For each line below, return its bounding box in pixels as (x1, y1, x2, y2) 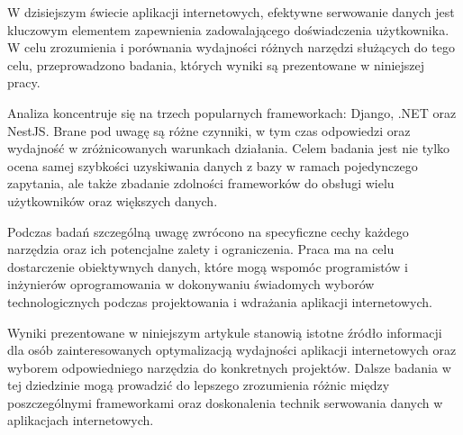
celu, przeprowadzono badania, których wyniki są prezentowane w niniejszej (7, 55, 425, 74)
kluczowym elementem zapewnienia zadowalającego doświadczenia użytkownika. (7, 20, 449, 39)
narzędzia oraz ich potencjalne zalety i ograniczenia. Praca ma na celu (7, 240, 395, 258)
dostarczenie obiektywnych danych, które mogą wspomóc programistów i (7, 257, 408, 276)
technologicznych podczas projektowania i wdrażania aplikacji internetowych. (7, 292, 432, 311)
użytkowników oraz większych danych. (7, 191, 218, 210)
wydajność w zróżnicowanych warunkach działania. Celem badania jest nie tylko (7, 139, 450, 158)
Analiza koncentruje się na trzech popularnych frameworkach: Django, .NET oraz (7, 103, 457, 122)
